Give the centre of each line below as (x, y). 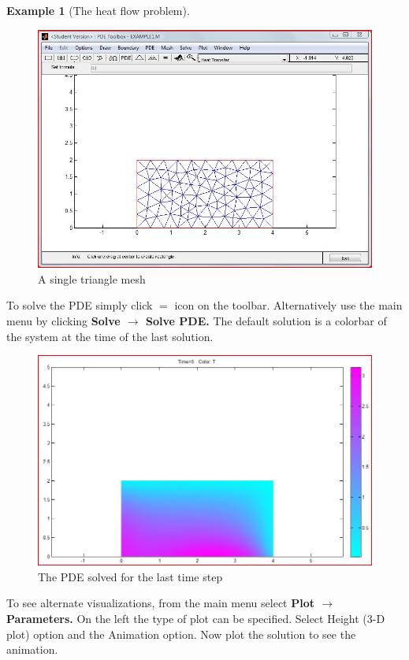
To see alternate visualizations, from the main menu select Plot (161, 603)
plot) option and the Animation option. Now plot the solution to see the (181, 634)
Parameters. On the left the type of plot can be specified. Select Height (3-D (196, 618)
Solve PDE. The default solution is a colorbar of (266, 321)
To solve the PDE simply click (80, 305)
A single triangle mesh (92, 278)
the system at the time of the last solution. (110, 336)
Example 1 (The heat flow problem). (98, 10)
